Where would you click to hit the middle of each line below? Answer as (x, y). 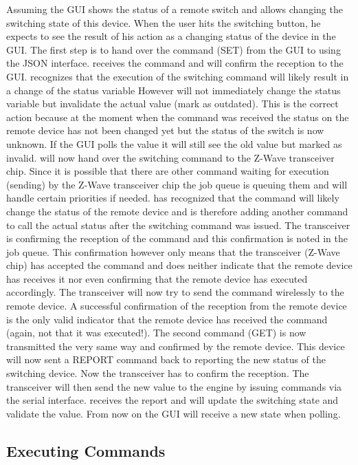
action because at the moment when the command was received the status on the (178, 117)
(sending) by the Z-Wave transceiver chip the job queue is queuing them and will (177, 184)
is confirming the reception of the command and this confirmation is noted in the (177, 238)
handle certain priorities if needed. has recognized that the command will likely (173, 198)
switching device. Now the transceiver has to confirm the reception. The (158, 373)
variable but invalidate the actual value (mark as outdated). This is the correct (172, 104)
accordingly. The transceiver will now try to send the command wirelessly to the (175, 292)
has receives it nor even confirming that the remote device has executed (157, 278)
